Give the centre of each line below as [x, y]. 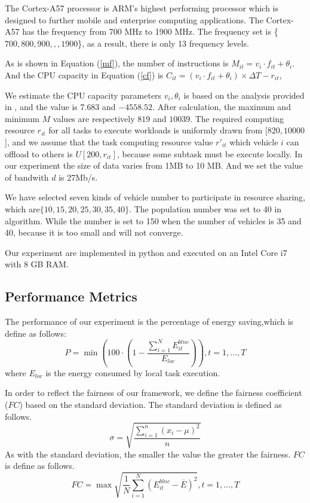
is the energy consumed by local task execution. [133, 372]
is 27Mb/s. [78, 177]
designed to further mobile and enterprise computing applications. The [134, 19]
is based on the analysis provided [244, 95]
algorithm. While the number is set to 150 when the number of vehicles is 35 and [153, 220]
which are [22, 208]
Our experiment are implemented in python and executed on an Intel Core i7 [146, 252]
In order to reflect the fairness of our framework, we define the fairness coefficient [154, 393]
